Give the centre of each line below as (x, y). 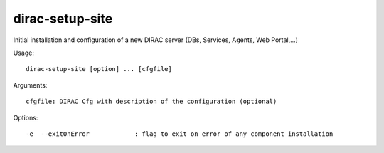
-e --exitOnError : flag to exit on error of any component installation (180, 134)
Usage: (24, 53)
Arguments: (30, 85)
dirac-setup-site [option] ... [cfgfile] (99, 69)
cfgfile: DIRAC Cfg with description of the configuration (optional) (151, 102)
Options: (26, 117)
